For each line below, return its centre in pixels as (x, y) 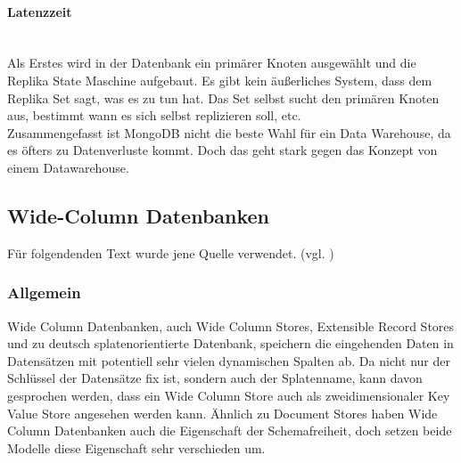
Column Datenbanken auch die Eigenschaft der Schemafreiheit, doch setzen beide (230, 431)
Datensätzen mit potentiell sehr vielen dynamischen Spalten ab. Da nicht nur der (229, 360)
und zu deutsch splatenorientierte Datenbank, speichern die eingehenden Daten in (230, 343)
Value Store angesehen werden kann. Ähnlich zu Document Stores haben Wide (222, 413)
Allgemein (44, 292)
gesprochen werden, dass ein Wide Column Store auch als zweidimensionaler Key (229, 395)
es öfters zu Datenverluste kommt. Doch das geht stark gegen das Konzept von (222, 150)
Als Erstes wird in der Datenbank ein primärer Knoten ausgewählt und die (212, 63)
